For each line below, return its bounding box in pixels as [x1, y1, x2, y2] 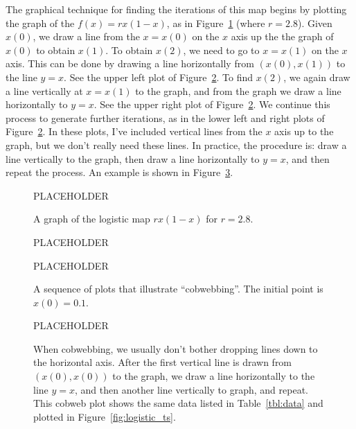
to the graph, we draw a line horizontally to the [112, 369, 315, 383]
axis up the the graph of [231, 29, 334, 44]
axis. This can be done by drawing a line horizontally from [6, 56, 254, 71]
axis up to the [274, 124, 334, 139]
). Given [297, 15, 332, 30]
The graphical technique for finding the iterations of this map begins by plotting [6, 2, 347, 16]
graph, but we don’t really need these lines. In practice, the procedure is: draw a [6, 137, 347, 152]
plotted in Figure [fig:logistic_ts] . [33, 409, 176, 423]
